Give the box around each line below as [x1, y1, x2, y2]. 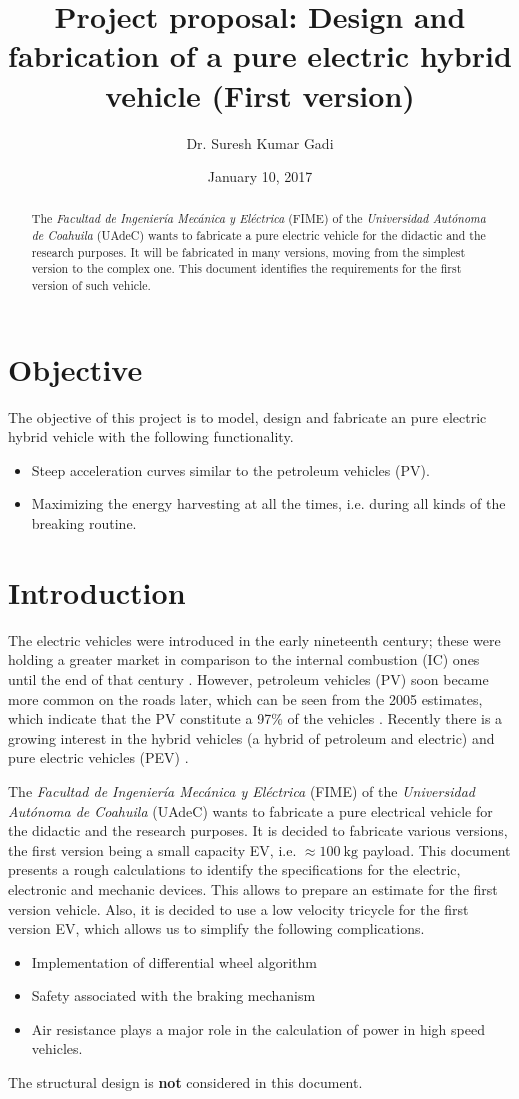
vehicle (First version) [105, 74, 415, 115]
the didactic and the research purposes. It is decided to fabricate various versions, [8, 820, 508, 841]
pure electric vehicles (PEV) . [8, 747, 189, 768]
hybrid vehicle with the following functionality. [8, 426, 294, 447]
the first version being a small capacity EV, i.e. [8, 839, 297, 860]
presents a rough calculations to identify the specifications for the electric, [8, 859, 461, 880]
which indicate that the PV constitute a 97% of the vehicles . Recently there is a [8, 708, 503, 729]
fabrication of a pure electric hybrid [8, 35, 512, 76]
